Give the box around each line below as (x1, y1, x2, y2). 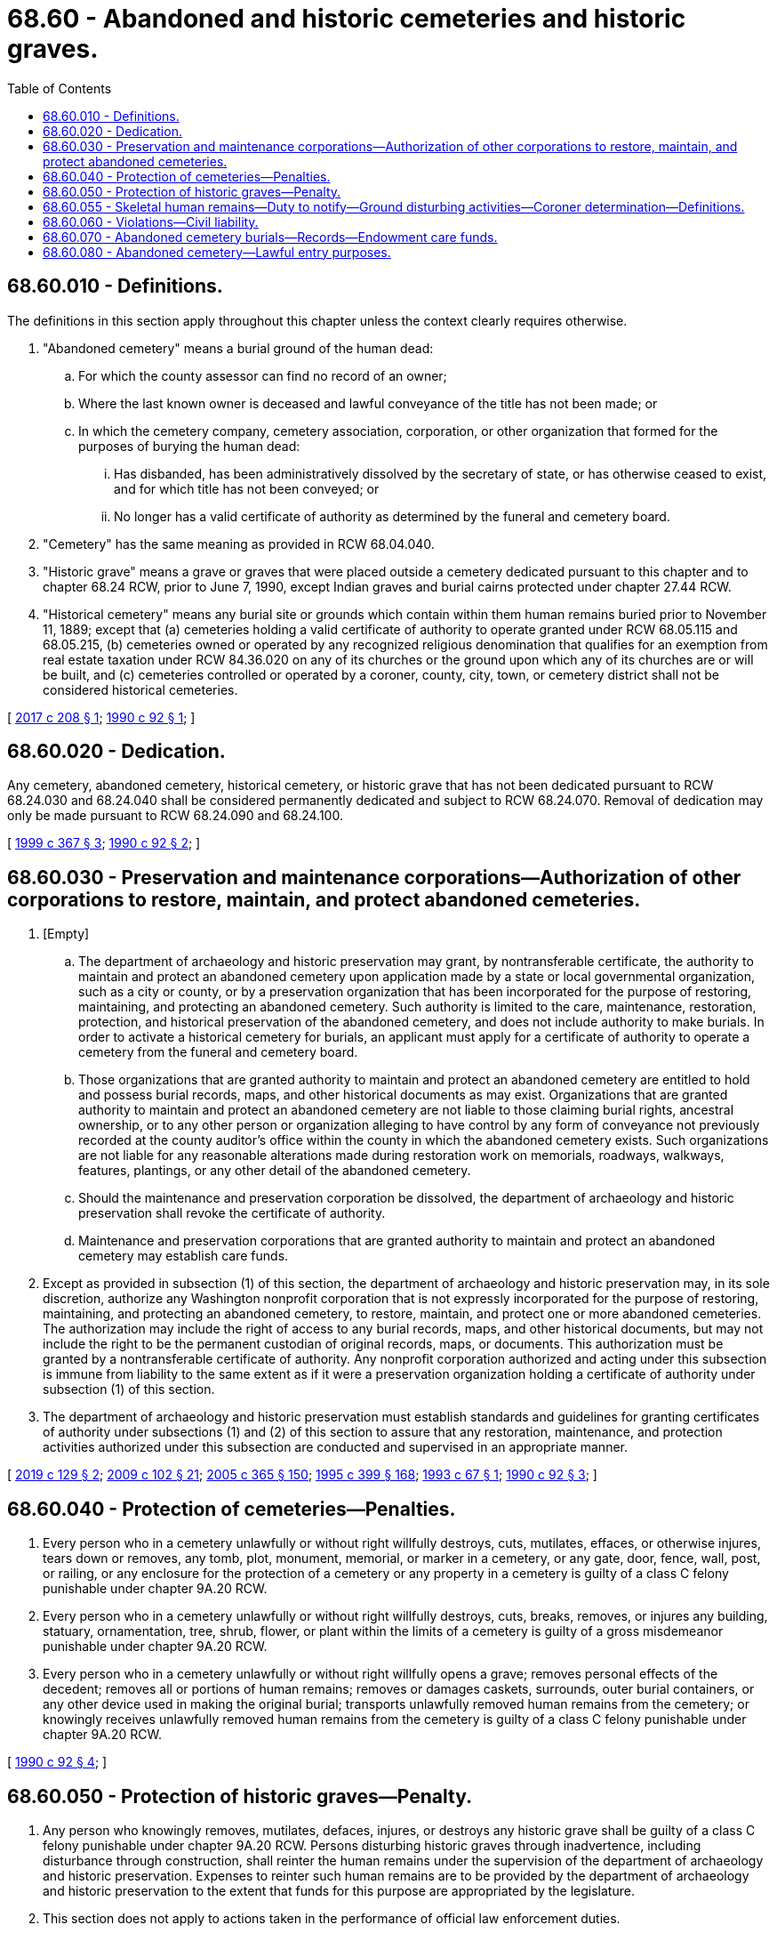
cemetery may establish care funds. (78, 1248, 289, 1264)
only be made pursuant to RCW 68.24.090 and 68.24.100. (7, 808, 343, 824)
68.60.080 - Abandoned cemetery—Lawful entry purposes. (43, 244, 391, 260)
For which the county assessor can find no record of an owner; (78, 367, 447, 383)
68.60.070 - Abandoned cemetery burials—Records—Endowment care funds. (43, 229, 498, 245)
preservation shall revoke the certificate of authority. (78, 1205, 386, 1221)
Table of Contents (7, 80, 112, 96)
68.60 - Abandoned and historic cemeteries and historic (7, 4, 686, 34)
